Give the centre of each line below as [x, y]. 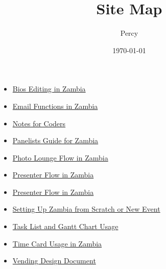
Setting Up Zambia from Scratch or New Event [86, 209]
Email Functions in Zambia [55, 106]
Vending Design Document [54, 261]
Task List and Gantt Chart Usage [65, 226]
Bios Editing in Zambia [49, 89]
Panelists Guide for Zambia [55, 140]
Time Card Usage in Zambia [57, 243]
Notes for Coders [39, 123]
